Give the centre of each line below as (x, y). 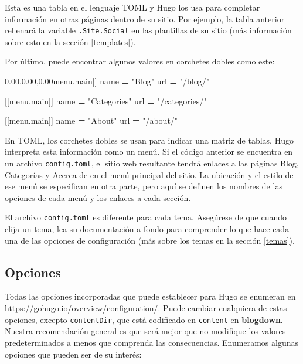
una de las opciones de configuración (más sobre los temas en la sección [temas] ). (150, 240)
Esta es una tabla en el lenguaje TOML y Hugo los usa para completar (132, 7)
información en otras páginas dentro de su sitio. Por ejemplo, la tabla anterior (145, 18)
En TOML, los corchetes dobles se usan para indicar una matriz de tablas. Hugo (149, 140)
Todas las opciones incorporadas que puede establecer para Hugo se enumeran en (150, 296)
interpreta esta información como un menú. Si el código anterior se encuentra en (149, 152)
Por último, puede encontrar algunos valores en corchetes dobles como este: (140, 61)
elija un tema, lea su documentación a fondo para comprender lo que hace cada (147, 229)
